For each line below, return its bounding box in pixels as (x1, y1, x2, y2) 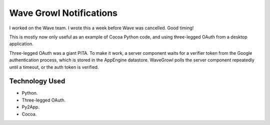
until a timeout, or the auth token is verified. (9, 64, 99, 70)
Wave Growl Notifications (9, 7, 117, 18)
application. (9, 41, 33, 47)
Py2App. (21, 104, 40, 110)
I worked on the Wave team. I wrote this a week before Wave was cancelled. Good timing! (9, 25, 194, 31)
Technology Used (9, 77, 65, 86)
